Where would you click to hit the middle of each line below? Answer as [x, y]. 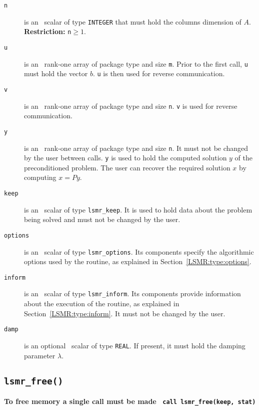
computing [40, 177]
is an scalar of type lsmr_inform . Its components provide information [132, 293]
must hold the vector [56, 73]
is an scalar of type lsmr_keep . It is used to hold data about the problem [138, 209]
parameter [40, 355]
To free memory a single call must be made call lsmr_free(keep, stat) [130, 401]
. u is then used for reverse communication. [159, 73]
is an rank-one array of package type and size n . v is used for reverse [131, 106]
